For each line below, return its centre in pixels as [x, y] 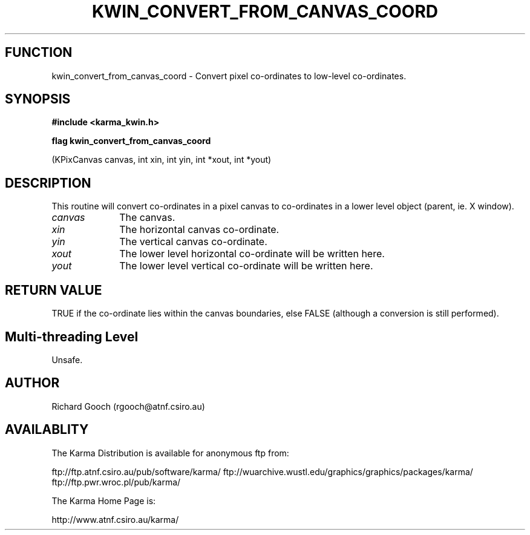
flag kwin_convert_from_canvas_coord [131, 141]
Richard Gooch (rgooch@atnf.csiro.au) [128, 406]
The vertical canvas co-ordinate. [193, 242]
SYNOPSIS [38, 99]
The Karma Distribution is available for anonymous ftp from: [170, 453]
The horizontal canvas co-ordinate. [199, 230]
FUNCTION [39, 53]
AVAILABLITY [47, 430]
